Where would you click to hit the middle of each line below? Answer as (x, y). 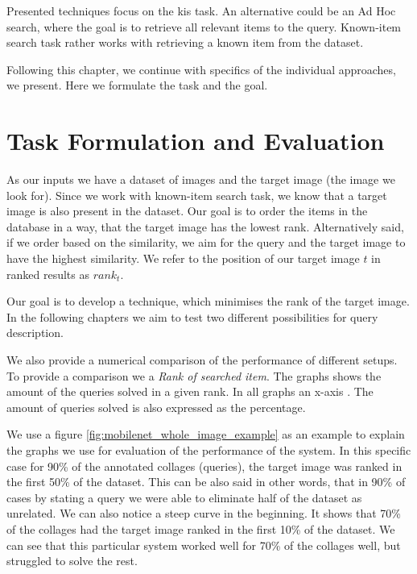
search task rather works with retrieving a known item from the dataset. (185, 42)
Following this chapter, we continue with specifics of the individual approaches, (201, 69)
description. (35, 333)
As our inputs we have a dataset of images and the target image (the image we (201, 179)
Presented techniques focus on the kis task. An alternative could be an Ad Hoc (201, 10)
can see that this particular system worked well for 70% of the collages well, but (204, 545)
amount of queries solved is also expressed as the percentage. (156, 407)
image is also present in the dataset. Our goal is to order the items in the (187, 211)
